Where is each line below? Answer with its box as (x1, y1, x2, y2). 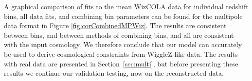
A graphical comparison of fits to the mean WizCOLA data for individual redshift (4, 1, 249, 11)
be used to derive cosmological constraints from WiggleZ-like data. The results (4, 49, 238, 59)
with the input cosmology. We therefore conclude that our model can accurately (4, 39, 242, 49)
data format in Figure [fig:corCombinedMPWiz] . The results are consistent (4, 20, 227, 31)
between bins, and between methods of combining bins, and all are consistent (4, 30, 234, 40)
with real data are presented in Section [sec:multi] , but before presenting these (4, 58, 238, 68)
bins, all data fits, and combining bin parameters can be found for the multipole (4, 11, 243, 21)
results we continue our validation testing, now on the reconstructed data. (4, 68, 224, 78)
